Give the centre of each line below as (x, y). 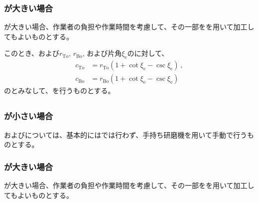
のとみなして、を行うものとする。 (60, 91)
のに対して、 (148, 53)
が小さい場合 (29, 116)
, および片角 (102, 53)
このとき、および (32, 53)
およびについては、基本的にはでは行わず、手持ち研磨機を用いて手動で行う (126, 134)
